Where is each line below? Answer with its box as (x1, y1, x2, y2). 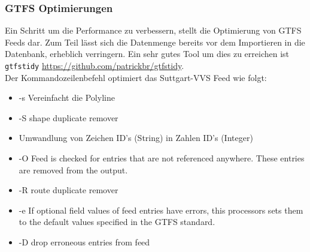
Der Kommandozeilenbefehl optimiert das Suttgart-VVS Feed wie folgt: (5, 71, 267, 83)
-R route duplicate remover (19, 184, 118, 196)
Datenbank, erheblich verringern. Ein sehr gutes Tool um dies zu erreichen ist (5, 47, 290, 60)
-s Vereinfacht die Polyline (19, 91, 115, 104)
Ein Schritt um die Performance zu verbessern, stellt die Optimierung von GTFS (5, 24, 302, 37)
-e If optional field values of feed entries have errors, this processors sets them (19, 203, 303, 216)
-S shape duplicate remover (19, 111, 118, 124)
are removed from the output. (19, 163, 128, 176)
